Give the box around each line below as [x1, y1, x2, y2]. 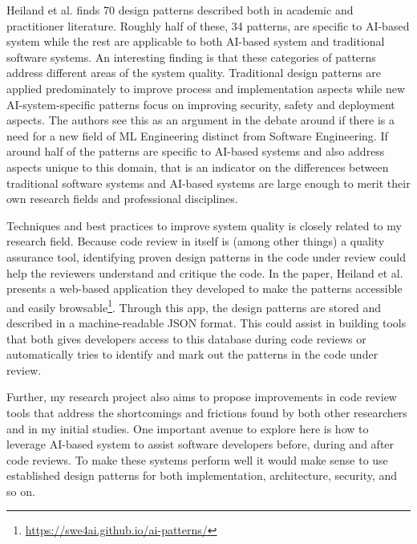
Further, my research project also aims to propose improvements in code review [6, 388, 397, 405]
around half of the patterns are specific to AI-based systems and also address [6, 143, 385, 160]
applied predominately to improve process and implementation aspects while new [6, 79, 406, 96]
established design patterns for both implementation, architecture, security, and [6, 467, 398, 484]
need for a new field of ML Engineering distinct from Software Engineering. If [6, 127, 388, 144]
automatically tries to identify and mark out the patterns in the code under [6, 346, 379, 363]
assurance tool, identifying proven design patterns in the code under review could [6, 248, 406, 265]
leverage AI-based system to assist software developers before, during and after [6, 436, 395, 453]
